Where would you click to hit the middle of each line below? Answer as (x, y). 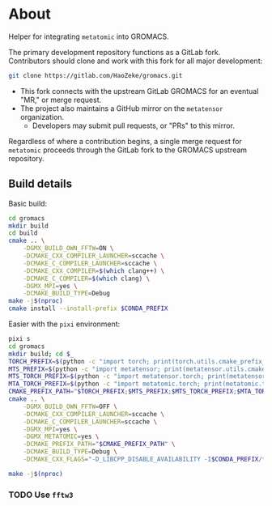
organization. (42, 117)
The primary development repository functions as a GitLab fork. (115, 52)
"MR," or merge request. (61, 100)
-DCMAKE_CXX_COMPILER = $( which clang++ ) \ (93, 271)
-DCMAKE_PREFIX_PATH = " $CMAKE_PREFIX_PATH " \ (99, 444)
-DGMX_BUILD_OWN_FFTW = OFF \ (70, 406)
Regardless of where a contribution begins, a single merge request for (125, 141)
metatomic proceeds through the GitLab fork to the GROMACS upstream (128, 150)
